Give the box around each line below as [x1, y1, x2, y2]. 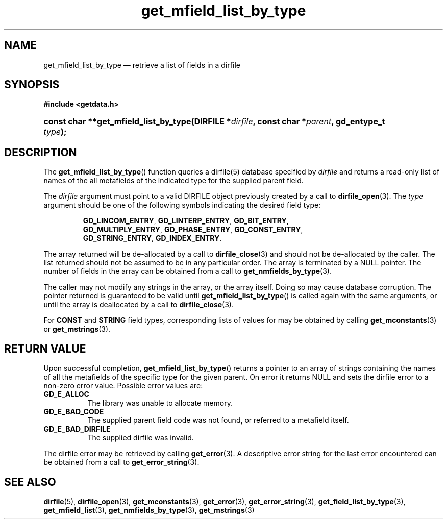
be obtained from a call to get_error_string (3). [43, 458, 200, 467]
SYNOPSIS [4, 78, 60, 91]
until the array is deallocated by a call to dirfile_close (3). [43, 300, 234, 309]
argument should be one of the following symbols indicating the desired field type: [43, 201, 321, 210]
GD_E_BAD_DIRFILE [43, 425, 111, 434]
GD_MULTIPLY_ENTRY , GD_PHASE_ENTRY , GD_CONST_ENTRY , [83, 225, 303, 234]
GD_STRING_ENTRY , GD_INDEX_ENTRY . [83, 234, 222, 243]
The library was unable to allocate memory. [87, 399, 233, 408]
